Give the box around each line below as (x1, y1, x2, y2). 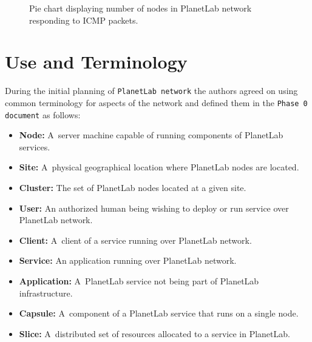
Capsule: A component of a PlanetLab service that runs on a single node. (19, 307, 299, 320)
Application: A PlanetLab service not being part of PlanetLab (19, 275, 259, 287)
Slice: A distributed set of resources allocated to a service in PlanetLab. (19, 327, 290, 340)
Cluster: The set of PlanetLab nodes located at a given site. (19, 181, 246, 194)
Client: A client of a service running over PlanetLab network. (19, 233, 252, 246)
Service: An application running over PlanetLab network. (19, 254, 237, 267)
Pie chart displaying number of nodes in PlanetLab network (29, 2, 252, 14)
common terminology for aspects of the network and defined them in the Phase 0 (5, 96, 308, 109)
